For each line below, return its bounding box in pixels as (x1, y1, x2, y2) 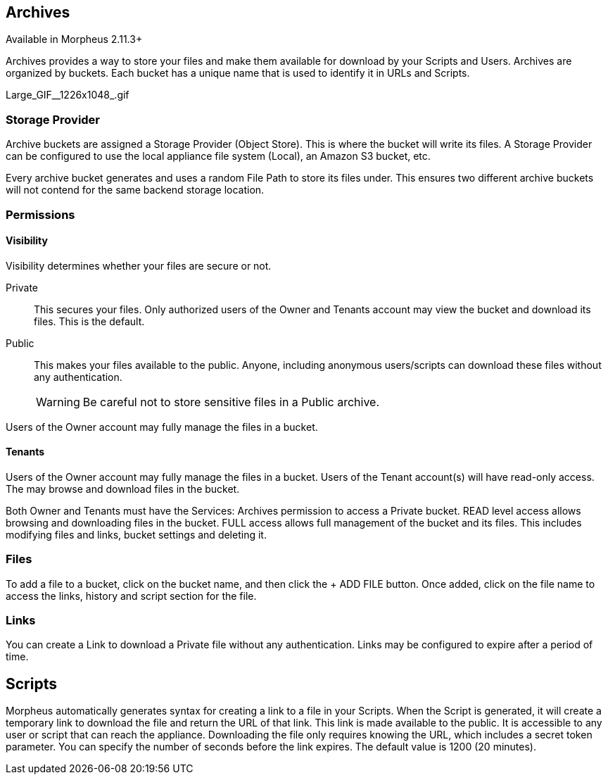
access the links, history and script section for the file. (6, 589, 257, 602)
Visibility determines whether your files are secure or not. (6, 259, 272, 272)
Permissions (6, 207, 75, 222)
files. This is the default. (34, 315, 145, 327)
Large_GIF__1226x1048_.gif (6, 89, 129, 101)
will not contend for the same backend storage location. (6, 184, 265, 196)
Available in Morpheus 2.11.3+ (6, 33, 143, 46)
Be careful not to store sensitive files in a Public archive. (82, 394, 380, 409)
